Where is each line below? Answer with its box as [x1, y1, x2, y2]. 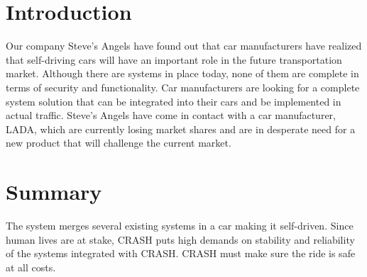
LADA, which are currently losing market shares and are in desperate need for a [6, 121, 356, 136]
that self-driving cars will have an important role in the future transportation [6, 52, 342, 67]
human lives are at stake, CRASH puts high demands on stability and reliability [6, 232, 355, 247]
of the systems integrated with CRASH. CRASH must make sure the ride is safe [6, 246, 356, 261]
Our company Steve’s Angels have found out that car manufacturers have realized [6, 38, 362, 53]
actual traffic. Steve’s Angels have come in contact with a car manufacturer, [6, 108, 336, 123]
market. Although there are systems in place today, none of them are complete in [6, 66, 359, 81]
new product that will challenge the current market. [6, 135, 231, 150]
